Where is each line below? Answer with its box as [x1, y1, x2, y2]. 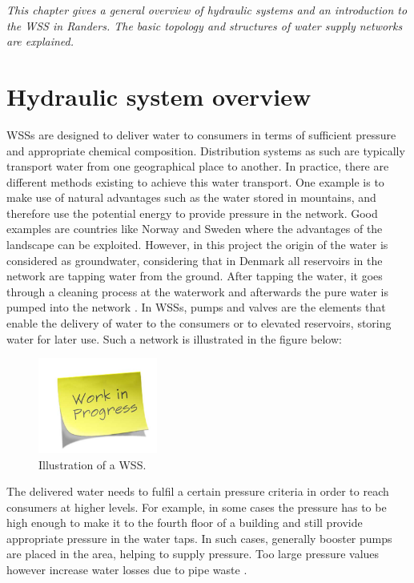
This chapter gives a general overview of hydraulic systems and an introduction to [6, 2, 408, 18]
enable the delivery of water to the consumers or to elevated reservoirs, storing [6, 315, 392, 332]
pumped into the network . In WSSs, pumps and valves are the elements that [6, 299, 386, 316]
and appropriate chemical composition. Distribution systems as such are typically [6, 142, 405, 159]
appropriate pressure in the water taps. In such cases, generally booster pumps [6, 529, 392, 546]
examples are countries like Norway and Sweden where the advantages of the [6, 220, 383, 237]
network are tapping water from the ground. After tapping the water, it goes [6, 267, 383, 284]
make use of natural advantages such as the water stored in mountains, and [6, 189, 376, 206]
